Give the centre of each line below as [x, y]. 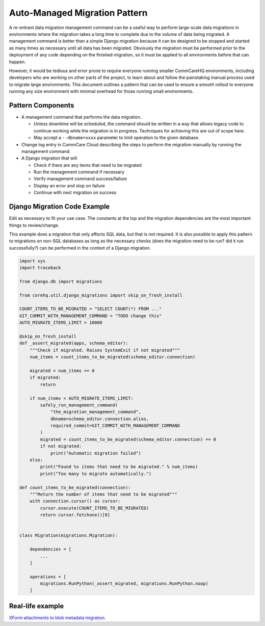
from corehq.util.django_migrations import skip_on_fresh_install [101, 295]
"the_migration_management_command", [96, 412]
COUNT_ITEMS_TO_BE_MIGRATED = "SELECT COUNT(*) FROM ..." [91, 309]
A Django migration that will [49, 158]
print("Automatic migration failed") [96, 453]
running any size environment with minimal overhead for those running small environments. [101, 91]
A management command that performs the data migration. [81, 117]
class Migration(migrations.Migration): [68, 535]
